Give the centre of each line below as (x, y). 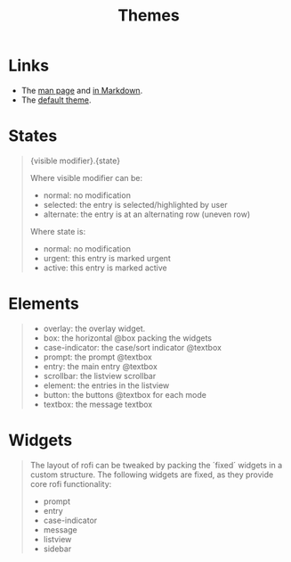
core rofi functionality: (71, 483)
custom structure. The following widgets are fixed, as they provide (152, 475)
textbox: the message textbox (98, 404)
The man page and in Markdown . (82, 90)
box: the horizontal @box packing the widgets (128, 338)
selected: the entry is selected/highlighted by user (135, 204)
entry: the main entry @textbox (100, 366)
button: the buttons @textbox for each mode (125, 394)
